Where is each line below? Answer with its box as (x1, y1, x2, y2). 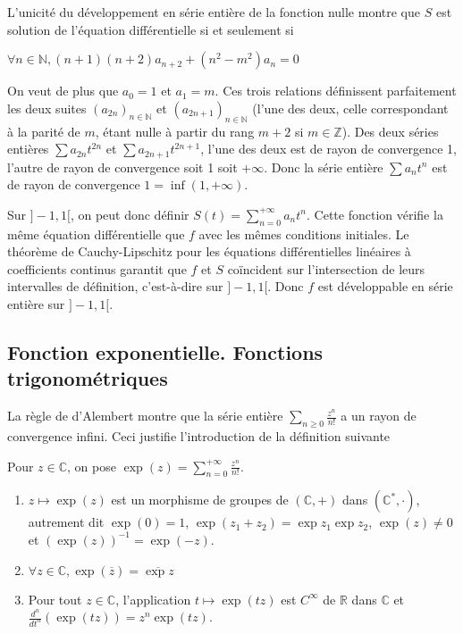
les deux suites (7, 98, 87, 117)
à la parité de (7, 121, 80, 140)
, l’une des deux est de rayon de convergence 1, (200, 139, 457, 158)
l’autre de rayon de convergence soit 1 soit (7, 157, 238, 176)
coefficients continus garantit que (7, 259, 187, 278)
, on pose (67, 456, 116, 475)
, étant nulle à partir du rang (95, 121, 255, 140)
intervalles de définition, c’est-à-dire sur (7, 277, 223, 296)
